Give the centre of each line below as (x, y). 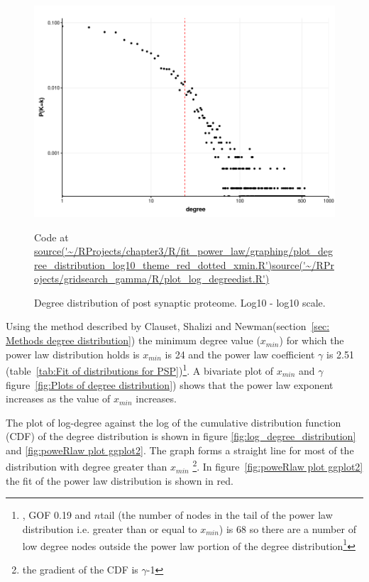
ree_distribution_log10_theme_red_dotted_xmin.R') (153, 264)
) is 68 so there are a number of (287, 528)
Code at (51, 237)
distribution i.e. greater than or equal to (110, 528)
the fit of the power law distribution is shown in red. (120, 480)
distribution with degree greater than (87, 467)
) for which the (312, 340)
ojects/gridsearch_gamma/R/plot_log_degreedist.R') (152, 279)
